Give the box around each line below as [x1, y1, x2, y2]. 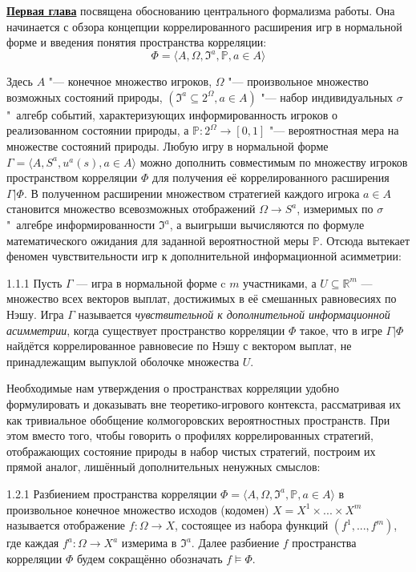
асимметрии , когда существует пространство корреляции [6, 321, 285, 338]
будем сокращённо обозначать [76, 550, 223, 566]
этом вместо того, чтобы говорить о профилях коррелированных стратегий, [6, 427, 374, 444]
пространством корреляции [6, 169, 138, 186]
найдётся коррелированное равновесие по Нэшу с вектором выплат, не [6, 337, 352, 354]
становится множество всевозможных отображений [6, 200, 256, 217]
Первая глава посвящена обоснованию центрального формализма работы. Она [6, 2, 395, 18]
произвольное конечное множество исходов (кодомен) [6, 501, 269, 518]
